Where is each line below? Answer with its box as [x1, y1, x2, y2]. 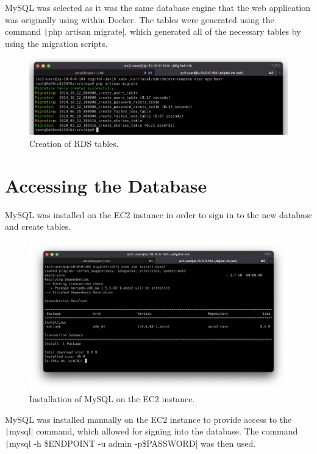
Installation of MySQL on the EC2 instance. [29, 392, 195, 405]
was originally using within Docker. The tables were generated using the [5, 13, 274, 26]
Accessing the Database [5, 172, 207, 197]
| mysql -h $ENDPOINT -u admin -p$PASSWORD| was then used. [5, 437, 256, 450]
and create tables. [5, 220, 71, 233]
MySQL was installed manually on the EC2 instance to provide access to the [5, 413, 292, 425]
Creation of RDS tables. [29, 137, 119, 150]
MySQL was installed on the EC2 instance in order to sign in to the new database [5, 208, 312, 221]
